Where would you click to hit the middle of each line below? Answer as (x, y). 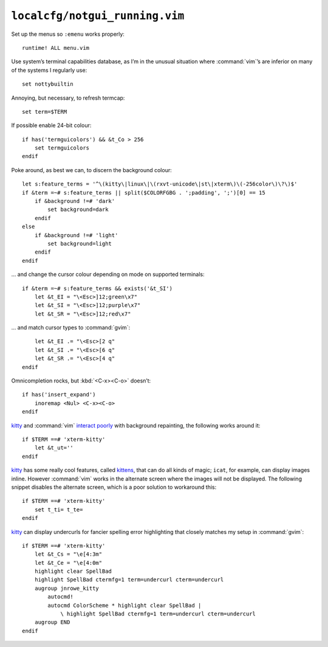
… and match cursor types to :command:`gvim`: (71, 328)
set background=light (80, 244)
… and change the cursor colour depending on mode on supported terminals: (108, 274)
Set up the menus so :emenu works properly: (68, 34)
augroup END (52, 622)
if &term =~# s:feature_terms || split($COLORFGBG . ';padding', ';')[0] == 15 (144, 192)
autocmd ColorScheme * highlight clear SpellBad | (125, 605)
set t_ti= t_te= (59, 510)
